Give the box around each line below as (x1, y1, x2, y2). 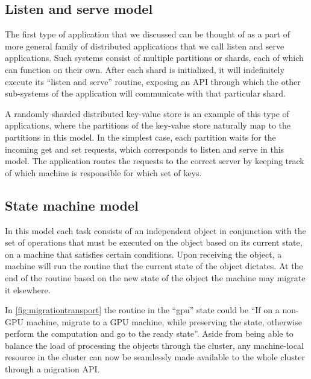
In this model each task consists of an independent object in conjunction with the (5, 224, 306, 237)
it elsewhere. (5, 283, 51, 296)
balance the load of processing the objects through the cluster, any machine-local (5, 339, 304, 351)
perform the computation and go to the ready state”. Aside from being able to (5, 327, 294, 340)
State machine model (5, 196, 139, 214)
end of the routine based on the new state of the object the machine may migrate (5, 271, 306, 284)
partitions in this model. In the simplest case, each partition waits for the (5, 130, 276, 143)
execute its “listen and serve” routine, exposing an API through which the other (5, 75, 301, 88)
